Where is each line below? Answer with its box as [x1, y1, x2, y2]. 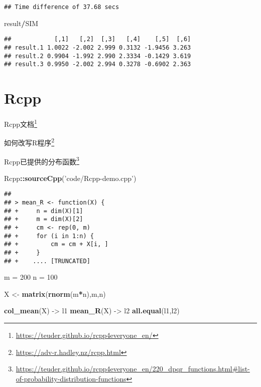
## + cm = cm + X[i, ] [4, 241, 108, 248]
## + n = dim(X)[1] [4, 207, 83, 215]
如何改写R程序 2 [4, 136, 55, 147]
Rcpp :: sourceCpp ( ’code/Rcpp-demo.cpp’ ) [4, 172, 137, 183]
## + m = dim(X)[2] [4, 216, 83, 223]
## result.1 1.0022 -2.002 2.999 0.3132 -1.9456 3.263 [4, 44, 191, 51]
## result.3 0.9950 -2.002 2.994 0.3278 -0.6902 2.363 [4, 61, 191, 68]
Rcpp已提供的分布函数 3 [4, 154, 79, 166]
